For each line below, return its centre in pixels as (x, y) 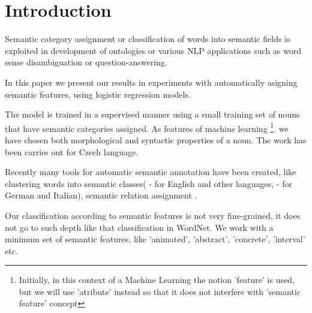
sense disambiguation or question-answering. (86, 62)
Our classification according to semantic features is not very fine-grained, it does (153, 215)
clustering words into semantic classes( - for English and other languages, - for (148, 183)
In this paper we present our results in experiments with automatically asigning (151, 82)
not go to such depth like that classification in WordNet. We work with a (139, 227)
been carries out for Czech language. (72, 151)
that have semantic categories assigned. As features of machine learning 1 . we (147, 127)
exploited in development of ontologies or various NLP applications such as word (153, 50)
